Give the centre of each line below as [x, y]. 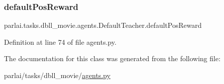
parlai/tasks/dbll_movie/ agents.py [57, 75]
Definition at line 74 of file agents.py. [60, 42]
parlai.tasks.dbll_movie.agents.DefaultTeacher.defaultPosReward [103, 25]
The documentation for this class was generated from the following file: [112, 58]
